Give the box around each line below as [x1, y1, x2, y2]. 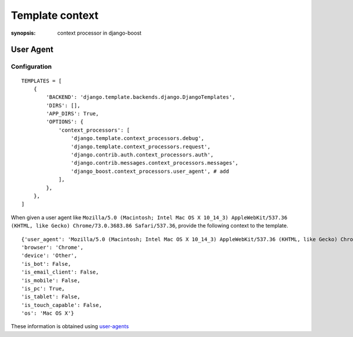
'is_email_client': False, [21, 269, 99, 276]
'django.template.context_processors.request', [71, 143, 211, 150]
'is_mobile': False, [21, 277, 81, 283]
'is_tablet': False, [21, 293, 81, 300]
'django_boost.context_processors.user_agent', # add [71, 168, 229, 175]
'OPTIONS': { [46, 118, 84, 125]
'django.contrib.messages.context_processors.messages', [71, 159, 239, 166]
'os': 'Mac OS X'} [21, 310, 75, 317]
